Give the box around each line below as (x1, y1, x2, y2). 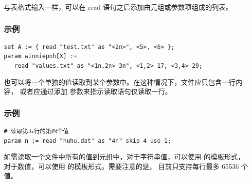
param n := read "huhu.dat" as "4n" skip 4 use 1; (4, 137, 171, 144)
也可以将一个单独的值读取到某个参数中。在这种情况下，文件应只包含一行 (4, 76, 235, 87)
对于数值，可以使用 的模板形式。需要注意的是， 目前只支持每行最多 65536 (4, 161, 239, 171)
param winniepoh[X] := (4, 53, 77, 60)
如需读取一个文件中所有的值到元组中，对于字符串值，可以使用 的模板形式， (4, 152, 245, 162)
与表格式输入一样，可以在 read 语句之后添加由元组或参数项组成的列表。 (4, 2, 233, 12)
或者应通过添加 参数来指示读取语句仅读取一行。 (19, 86, 172, 96)
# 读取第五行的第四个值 (4, 128, 69, 135)
